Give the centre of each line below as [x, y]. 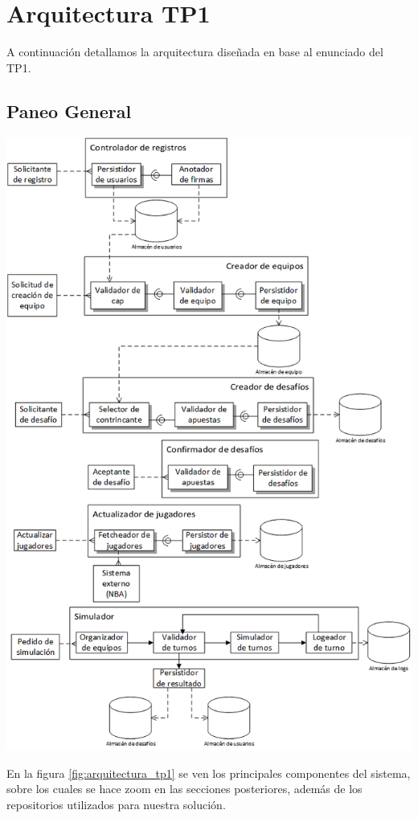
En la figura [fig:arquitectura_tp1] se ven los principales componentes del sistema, [209, 773]
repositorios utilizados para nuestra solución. [116, 804]
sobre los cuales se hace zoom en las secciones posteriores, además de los [184, 789]
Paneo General [69, 110]
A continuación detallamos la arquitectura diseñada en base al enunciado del [195, 52]
